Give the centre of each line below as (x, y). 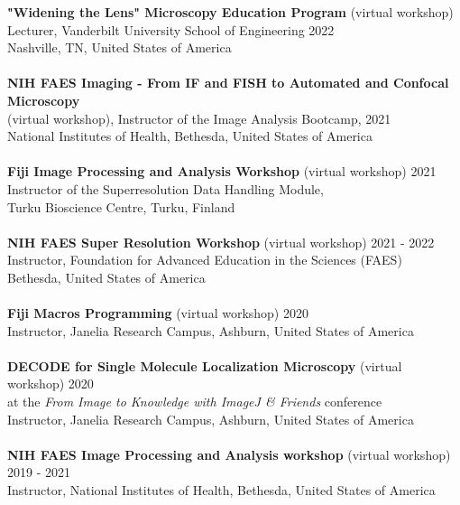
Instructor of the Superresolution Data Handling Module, (166, 188)
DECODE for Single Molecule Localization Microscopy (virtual (205, 365)
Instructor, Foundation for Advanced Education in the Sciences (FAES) (205, 260)
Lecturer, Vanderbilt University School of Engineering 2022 (171, 29)
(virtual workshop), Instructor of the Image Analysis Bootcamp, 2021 (199, 118)
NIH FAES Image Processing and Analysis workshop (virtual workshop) (229, 454)
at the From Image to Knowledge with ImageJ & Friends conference (195, 402)
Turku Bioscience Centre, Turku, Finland (121, 206)
